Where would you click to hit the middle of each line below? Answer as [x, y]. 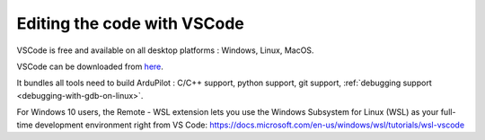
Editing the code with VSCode [130, 23]
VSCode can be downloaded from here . [90, 66]
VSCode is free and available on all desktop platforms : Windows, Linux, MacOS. [165, 50]
